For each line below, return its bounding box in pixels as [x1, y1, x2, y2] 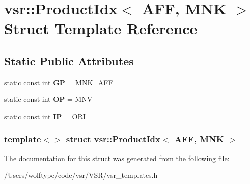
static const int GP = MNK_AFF [4, 76, 113, 87]
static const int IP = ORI [4, 111, 86, 121]
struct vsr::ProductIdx [66, 133, 160, 145]
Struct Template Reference [4, 18, 198, 39]
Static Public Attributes [4, 52, 134, 68]
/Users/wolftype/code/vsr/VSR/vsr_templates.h [4, 170, 158, 180]
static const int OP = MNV [4, 94, 93, 104]
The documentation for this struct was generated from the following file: [4, 152, 230, 163]
